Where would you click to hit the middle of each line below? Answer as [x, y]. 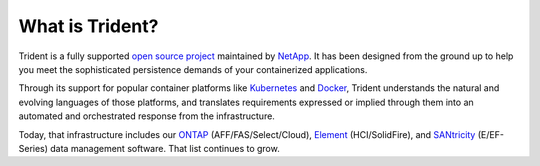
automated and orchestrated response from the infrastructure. [146, 116]
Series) [33, 148]
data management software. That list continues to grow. [165, 148]
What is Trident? [88, 26]
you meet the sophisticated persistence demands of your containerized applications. [193, 69]
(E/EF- [491, 134]
